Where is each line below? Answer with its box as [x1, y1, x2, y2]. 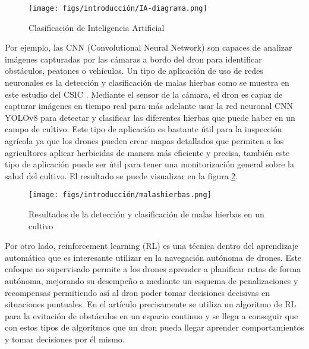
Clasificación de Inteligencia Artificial [29, 21, 165, 33]
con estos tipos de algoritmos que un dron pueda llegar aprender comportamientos [5, 321, 304, 334]
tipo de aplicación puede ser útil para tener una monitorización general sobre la [5, 158, 294, 170]
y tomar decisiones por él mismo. [5, 332, 125, 345]
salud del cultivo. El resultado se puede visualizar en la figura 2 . [5, 169, 238, 182]
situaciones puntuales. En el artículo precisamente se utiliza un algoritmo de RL [5, 298, 297, 310]
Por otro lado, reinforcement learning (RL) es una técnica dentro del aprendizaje [5, 239, 299, 252]
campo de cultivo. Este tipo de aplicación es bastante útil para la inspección [5, 123, 282, 135]
